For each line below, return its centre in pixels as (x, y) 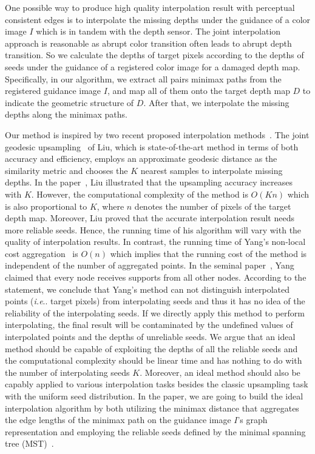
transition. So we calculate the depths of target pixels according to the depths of (154, 55)
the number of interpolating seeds (67, 372)
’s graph (252, 420)
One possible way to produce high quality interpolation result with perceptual (150, 7)
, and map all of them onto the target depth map (198, 91)
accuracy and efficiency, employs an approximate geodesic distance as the (141, 159)
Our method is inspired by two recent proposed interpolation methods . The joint (157, 134)
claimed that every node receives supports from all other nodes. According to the (156, 277)
